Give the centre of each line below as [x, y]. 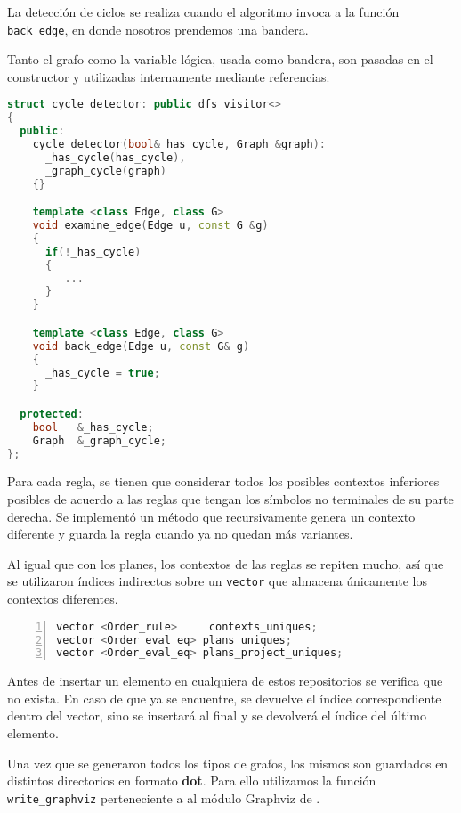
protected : [52, 414]
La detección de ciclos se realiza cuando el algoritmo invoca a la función [203, 12]
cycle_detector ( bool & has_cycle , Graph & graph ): [179, 145]
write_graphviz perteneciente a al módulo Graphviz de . [164, 797]
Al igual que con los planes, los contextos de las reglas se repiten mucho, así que [226, 563]
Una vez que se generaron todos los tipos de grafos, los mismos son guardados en [228, 763]
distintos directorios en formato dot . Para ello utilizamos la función [192, 780]
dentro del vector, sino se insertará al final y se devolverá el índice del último [217, 715]
